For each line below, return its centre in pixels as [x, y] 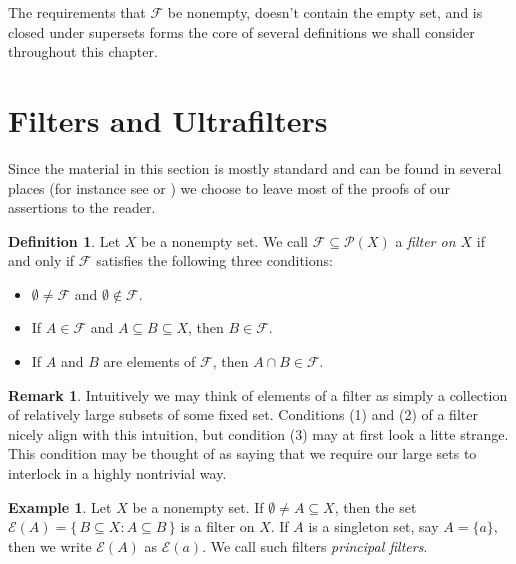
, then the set [375, 506]
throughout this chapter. [83, 51]
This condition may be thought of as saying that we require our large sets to [242, 453]
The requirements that [77, 12]
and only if [41, 260]
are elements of [149, 361]
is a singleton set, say [373, 526]
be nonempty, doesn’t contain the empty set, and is [325, 12]
